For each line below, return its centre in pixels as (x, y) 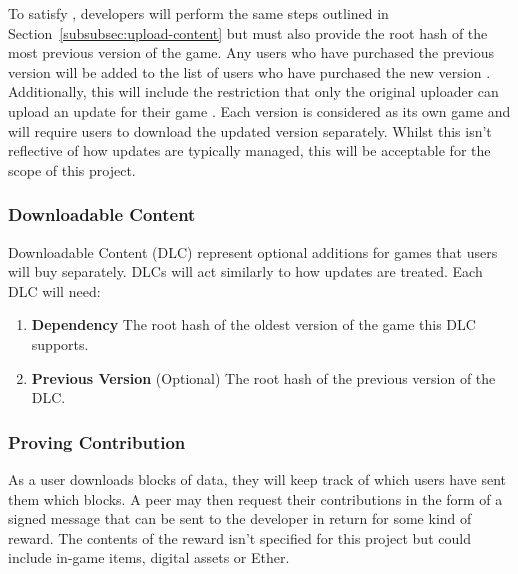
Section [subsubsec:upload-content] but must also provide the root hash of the (248, 32)
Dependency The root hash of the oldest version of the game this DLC (253, 324)
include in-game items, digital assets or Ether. (149, 557)
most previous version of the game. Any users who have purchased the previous (251, 52)
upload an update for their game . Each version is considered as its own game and (259, 110)
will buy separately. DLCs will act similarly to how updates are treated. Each (245, 271)
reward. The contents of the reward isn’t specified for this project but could (239, 537)
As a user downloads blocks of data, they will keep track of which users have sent (257, 478)
